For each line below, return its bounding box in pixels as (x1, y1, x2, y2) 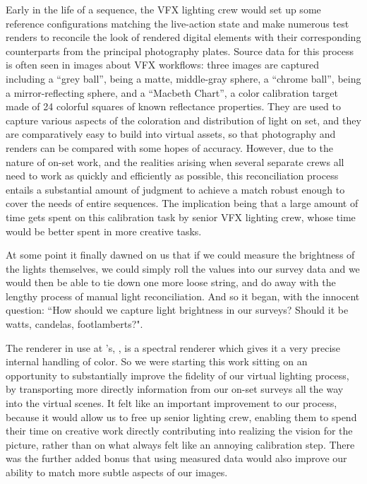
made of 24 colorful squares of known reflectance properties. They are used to (6, 99, 341, 114)
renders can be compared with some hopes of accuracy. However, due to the (6, 140, 333, 155)
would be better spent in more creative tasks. (6, 223, 202, 238)
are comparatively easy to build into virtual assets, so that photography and (6, 126, 336, 141)
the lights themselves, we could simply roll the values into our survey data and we (6, 261, 360, 276)
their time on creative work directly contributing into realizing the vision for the (6, 423, 353, 438)
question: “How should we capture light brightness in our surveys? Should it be (6, 302, 349, 317)
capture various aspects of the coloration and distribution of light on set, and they (6, 112, 361, 127)
